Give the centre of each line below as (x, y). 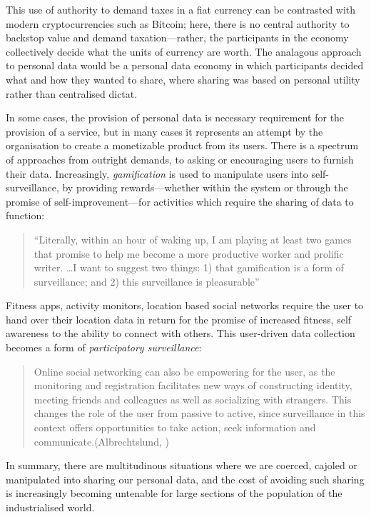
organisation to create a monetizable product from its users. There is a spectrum (182, 145)
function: (25, 215)
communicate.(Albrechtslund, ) (101, 441)
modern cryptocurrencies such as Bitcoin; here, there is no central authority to (178, 23)
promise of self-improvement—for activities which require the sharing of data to (180, 201)
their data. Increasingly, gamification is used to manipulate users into (157, 173)
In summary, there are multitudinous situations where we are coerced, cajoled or (182, 465)
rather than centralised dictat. (72, 93)
